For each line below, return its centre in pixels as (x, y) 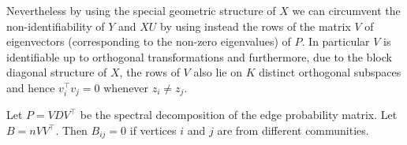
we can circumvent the (346, 10)
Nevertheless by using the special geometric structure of (141, 10)
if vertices (153, 130)
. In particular (336, 41)
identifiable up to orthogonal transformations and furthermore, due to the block (199, 56)
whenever (126, 87)
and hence (31, 87)
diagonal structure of (57, 72)
